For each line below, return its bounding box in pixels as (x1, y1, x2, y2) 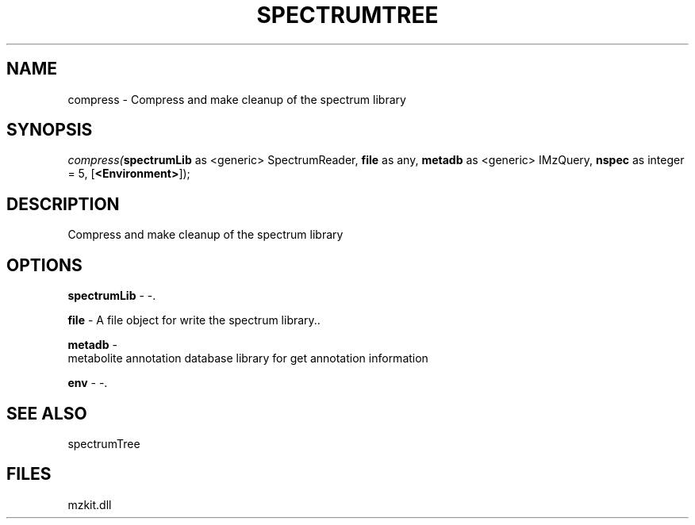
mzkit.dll (67, 497, 112, 512)
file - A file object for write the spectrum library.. (67, 313, 321, 328)
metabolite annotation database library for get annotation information (67, 351, 428, 366)
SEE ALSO (6, 403, 87, 423)
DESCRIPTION (6, 194, 120, 214)
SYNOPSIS (6, 120, 93, 140)
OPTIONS (6, 255, 83, 275)
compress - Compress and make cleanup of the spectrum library (67, 92, 406, 106)
